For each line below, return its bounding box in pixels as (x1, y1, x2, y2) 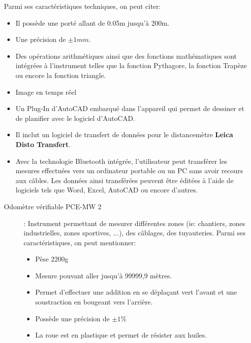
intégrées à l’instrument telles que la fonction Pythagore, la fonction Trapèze (15, 60, 247, 71)
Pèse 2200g (35, 254, 68, 264)
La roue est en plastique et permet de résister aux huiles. (35, 330, 207, 340)
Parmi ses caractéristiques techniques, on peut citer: (4, 1, 161, 11)
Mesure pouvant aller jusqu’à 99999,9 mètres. (35, 270, 172, 280)
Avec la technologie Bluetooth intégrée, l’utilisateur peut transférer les (15, 155, 227, 166)
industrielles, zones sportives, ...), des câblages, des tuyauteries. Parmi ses (24, 228, 246, 238)
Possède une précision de (35, 313, 110, 323)
